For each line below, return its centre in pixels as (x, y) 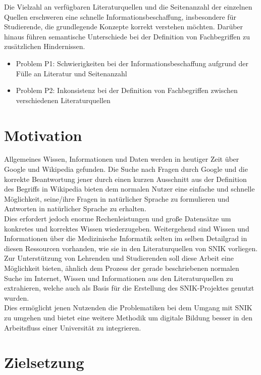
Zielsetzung (44, 362)
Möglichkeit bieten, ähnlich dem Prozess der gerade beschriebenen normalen (122, 268)
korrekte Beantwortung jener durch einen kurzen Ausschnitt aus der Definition (125, 179)
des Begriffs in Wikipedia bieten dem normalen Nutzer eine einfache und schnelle (129, 189)
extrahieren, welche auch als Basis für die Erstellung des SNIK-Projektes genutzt (129, 288)
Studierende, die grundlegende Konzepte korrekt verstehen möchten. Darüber (124, 27)
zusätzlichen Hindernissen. (45, 46)
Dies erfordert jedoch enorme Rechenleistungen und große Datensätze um (118, 219)
